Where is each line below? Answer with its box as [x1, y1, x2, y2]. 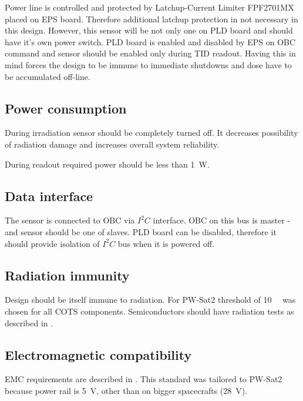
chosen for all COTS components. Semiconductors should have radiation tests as [5, 305, 294, 317]
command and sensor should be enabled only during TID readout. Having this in [5, 47, 296, 59]
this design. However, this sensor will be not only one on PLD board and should [5, 24, 293, 36]
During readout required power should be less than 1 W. [5, 158, 210, 170]
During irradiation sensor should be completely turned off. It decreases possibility [5, 126, 298, 139]
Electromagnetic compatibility [5, 345, 192, 363]
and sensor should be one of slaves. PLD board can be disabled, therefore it [5, 225, 277, 238]
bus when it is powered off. [117, 237, 215, 249]
